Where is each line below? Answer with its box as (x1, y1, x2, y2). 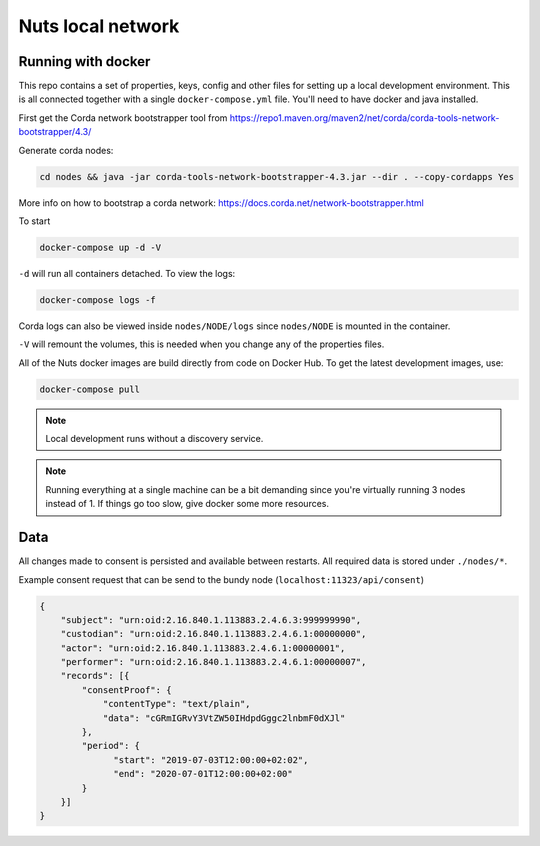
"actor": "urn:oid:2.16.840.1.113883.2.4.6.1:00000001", (60, 642, 346, 654)
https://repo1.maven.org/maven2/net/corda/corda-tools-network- (229, 111, 500, 124)
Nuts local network (18, 15, 180, 37)
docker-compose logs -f (39, 294, 157, 305)
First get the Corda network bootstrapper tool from (18, 111, 228, 124)
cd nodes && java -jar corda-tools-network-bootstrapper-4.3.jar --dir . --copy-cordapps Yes (39, 171, 515, 182)
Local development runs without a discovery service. (45, 433, 264, 445)
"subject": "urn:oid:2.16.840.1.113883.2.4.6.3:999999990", (60, 614, 362, 625)
